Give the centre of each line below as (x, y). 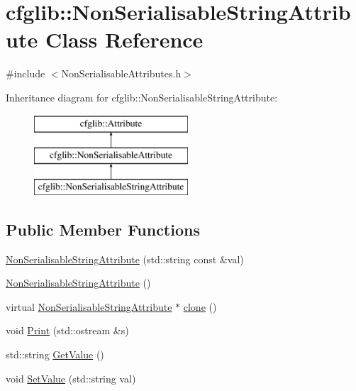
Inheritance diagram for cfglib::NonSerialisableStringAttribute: (142, 97)
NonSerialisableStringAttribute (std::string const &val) (125, 259)
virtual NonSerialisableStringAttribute (89, 306)
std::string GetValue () (55, 354)
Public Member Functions (103, 229)
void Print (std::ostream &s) (67, 330)
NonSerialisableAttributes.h (121, 73)
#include (26, 73)
